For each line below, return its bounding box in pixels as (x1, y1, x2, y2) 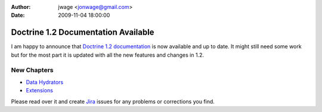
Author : (11, 4, 31, 10)
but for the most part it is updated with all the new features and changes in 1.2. (11, 51, 204, 58)
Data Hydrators (26, 78, 64, 86)
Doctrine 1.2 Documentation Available (11, 27, 154, 38)
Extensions (26, 87, 54, 94)
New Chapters (11, 66, 54, 74)
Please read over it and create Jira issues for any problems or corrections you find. (11, 98, 215, 105)
